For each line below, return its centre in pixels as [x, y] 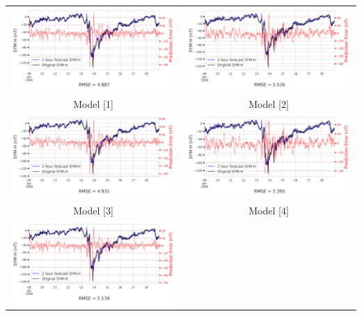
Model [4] [269, 211]
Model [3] [93, 211]
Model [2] [269, 103]
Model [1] [93, 103]
